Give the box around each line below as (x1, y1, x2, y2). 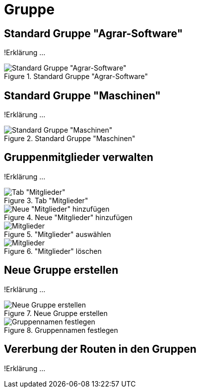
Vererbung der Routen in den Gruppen (4, 343, 197, 356)
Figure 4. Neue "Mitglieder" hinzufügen (4, 213, 133, 222)
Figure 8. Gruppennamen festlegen (4, 325, 118, 334)
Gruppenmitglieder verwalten (4, 151, 153, 164)
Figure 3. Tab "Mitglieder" (4, 196, 88, 205)
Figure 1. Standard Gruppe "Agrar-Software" (4, 72, 148, 81)
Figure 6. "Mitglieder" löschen (4, 246, 102, 255)
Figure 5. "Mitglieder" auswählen (4, 230, 111, 238)
